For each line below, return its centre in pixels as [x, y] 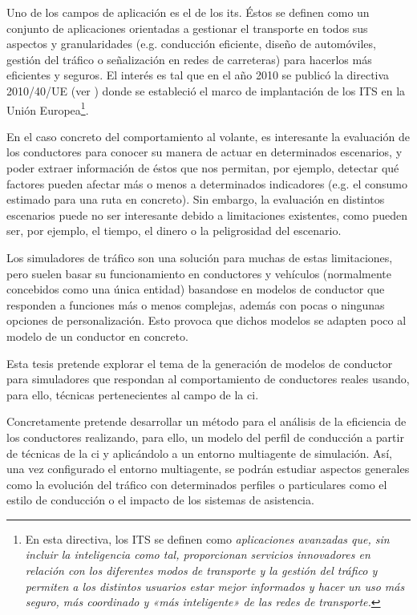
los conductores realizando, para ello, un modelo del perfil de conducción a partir [205, 437]
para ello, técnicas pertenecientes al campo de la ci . [133, 394]
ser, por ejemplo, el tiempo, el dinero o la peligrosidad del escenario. [174, 231]
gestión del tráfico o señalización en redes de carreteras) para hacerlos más [189, 59]
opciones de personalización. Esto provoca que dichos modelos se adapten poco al [206, 320]
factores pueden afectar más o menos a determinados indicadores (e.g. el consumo [207, 183]
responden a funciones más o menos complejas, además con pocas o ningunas [196, 304]
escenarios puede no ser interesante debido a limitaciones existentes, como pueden [207, 214]
